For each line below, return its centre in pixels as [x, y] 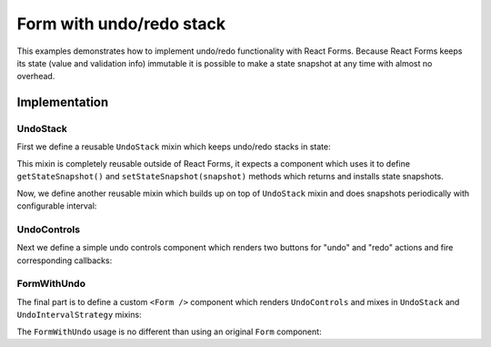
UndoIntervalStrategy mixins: [79, 315]
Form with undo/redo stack [121, 24]
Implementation [63, 102]
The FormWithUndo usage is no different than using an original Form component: [169, 332]
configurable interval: [57, 206]
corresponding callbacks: [65, 260]
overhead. [36, 77]
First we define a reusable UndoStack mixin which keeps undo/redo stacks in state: [174, 147]
